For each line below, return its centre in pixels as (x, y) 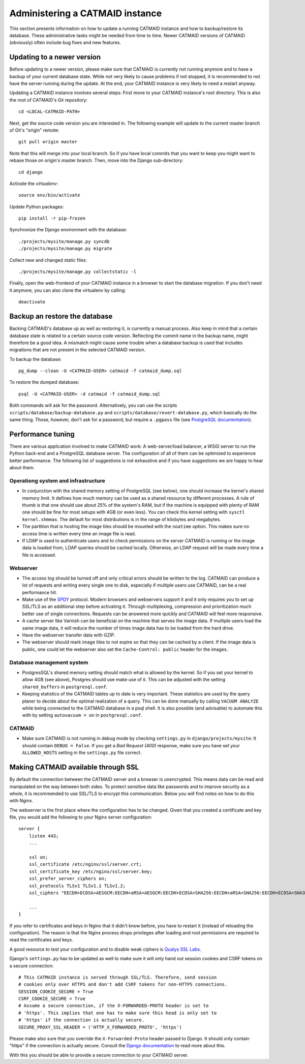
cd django (30, 172)
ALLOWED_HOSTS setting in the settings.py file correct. (82, 753)
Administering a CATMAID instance (86, 13)
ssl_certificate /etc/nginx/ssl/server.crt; (85, 864)
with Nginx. (21, 801)
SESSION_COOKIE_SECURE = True (56, 992)
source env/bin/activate (49, 195)
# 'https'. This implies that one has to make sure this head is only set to (118, 1013)
